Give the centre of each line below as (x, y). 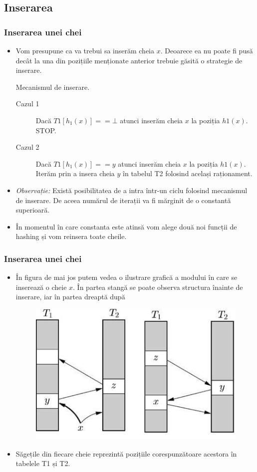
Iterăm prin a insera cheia (75, 173)
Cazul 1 (27, 104)
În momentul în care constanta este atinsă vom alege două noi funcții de (126, 226)
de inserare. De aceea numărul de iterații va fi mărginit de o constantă (123, 200)
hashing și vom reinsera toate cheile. (71, 236)
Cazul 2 (27, 147)
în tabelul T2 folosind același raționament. (188, 173)
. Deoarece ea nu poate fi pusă (207, 50)
